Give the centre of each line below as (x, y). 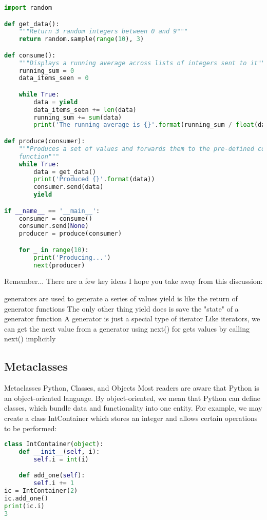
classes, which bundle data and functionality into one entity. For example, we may (133, 408)
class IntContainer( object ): (54, 444)
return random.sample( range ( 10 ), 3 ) (81, 39)
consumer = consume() (55, 218)
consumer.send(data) (69, 187)
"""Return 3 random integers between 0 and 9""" (103, 32)
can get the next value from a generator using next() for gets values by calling (127, 328)
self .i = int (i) (61, 459)
